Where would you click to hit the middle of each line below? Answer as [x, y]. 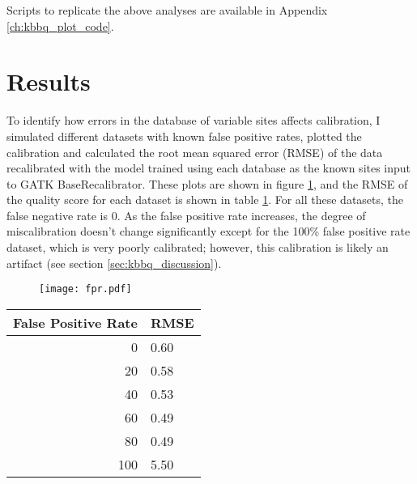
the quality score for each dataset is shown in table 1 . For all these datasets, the [205, 200]
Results [49, 81]
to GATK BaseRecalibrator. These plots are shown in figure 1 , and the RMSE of [207, 183]
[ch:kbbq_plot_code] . [60, 25]
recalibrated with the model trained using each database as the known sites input [209, 168]
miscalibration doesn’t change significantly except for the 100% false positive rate [208, 231]
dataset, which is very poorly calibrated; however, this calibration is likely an [198, 247]
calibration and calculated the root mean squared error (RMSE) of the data [195, 152]
